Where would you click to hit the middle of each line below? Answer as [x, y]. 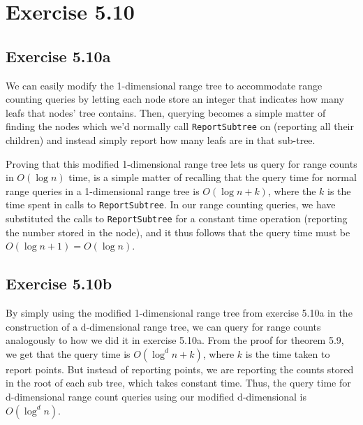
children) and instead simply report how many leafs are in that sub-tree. [161, 140]
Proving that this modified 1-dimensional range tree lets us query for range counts [181, 163]
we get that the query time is [68, 353]
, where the [292, 190]
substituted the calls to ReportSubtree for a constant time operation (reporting [177, 218]
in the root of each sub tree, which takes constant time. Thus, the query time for [178, 383]
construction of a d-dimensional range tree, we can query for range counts [163, 326]
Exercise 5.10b [59, 283]
